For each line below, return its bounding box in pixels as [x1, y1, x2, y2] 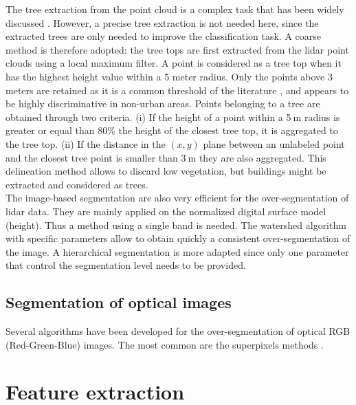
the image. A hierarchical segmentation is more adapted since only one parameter [5, 244, 349, 259]
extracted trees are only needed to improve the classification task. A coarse [5, 29, 322, 43]
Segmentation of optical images [5, 292, 232, 313]
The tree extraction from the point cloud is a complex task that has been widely [5, 2, 344, 16]
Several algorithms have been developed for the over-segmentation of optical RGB [5, 324, 351, 338]
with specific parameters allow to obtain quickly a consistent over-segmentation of [5, 231, 351, 245]
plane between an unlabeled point [203, 136, 345, 151]
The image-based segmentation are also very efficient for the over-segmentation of [5, 190, 349, 205]
